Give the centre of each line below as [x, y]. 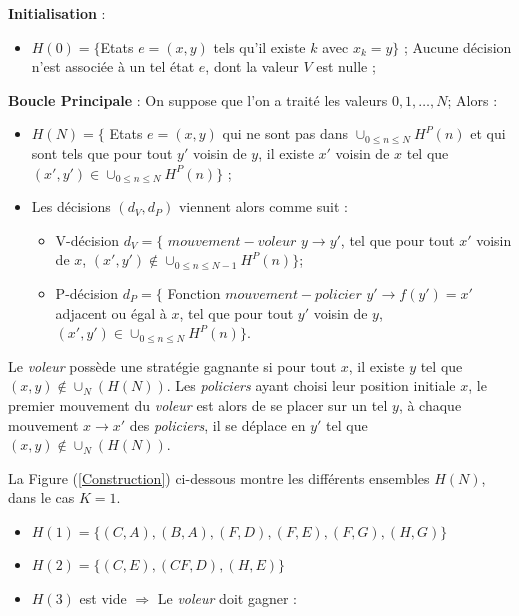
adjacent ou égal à [111, 312]
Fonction [194, 292]
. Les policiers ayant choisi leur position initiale [311, 385]
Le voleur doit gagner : [227, 598]
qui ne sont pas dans [285, 133]
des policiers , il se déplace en [217, 424]
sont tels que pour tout [102, 152]
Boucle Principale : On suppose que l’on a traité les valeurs [198, 99]
